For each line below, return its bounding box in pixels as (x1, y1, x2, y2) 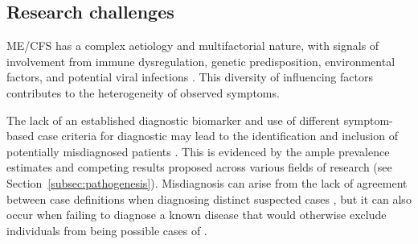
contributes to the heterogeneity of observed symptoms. (6, 84, 280, 101)
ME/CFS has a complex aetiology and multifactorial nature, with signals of (6, 37, 379, 54)
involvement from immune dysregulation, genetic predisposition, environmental (6, 52, 395, 69)
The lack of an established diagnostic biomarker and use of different (6, 111, 340, 128)
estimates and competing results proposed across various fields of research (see (6, 159, 392, 176)
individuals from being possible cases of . (6, 221, 207, 238)
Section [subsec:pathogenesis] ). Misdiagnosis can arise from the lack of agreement (6, 174, 408, 191)
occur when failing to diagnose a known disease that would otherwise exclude (6, 206, 387, 223)
